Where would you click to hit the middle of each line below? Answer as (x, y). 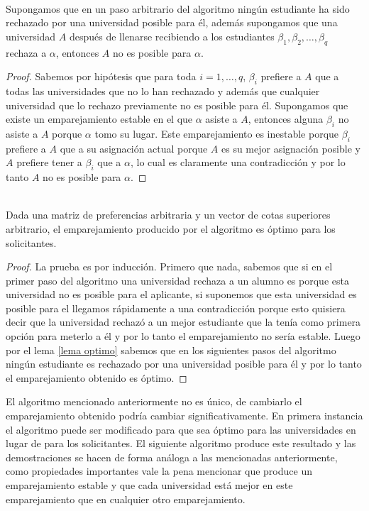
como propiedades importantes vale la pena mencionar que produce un (159, 471)
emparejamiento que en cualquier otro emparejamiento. (126, 499)
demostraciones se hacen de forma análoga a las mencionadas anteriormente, (172, 457)
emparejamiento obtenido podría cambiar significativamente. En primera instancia (184, 416)
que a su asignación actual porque (134, 148)
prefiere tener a (49, 162)
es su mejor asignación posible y (291, 148)
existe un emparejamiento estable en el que (99, 119)
